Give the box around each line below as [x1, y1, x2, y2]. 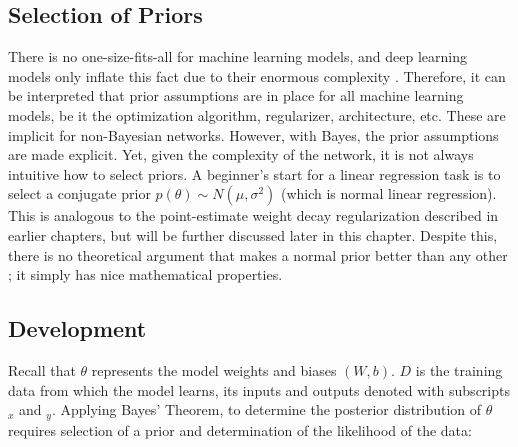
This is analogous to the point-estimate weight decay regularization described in [8, 205, 499, 226]
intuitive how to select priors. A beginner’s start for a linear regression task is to [8, 163, 501, 184]
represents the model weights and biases [91, 359, 337, 380]
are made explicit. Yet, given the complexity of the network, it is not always [8, 144, 474, 165]
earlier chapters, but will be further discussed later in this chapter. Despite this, [8, 224, 498, 245]
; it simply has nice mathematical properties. [8, 264, 283, 285]
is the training [415, 359, 503, 380]
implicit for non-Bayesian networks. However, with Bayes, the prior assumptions [8, 124, 499, 145]
